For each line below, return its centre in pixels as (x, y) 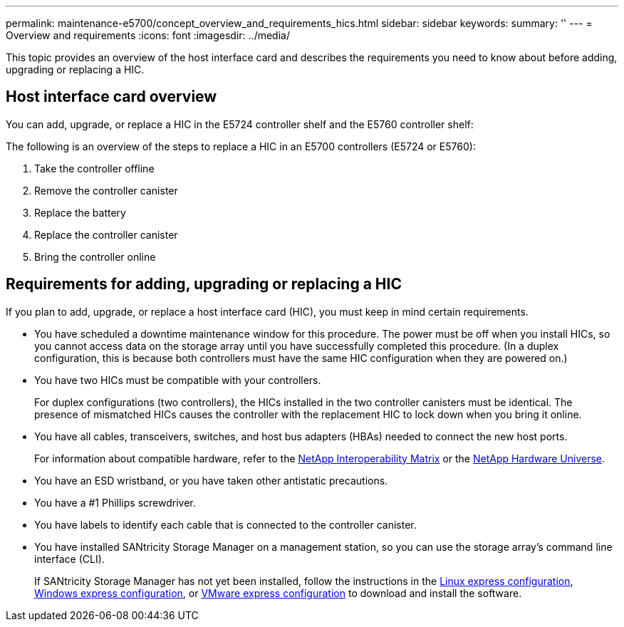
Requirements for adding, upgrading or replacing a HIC (204, 284)
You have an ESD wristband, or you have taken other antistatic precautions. (211, 480)
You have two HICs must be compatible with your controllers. (178, 380)
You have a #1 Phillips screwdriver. (115, 502)
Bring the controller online (95, 256)
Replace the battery (80, 212)
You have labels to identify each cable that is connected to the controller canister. (225, 524)
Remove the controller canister (106, 190)
